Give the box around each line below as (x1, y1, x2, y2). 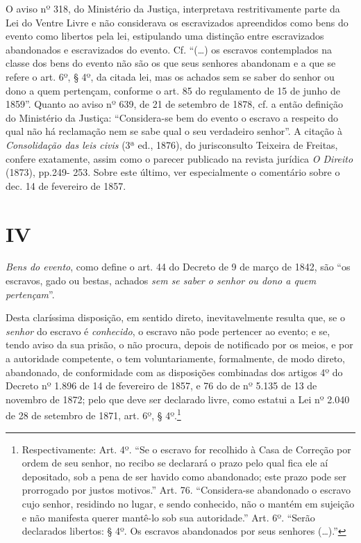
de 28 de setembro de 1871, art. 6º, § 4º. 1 (6, 406, 181, 423)
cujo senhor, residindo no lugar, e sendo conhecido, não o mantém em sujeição (22, 496, 355, 510)
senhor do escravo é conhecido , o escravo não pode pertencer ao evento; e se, (6, 323, 330, 338)
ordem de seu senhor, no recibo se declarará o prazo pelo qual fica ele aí (22, 455, 328, 470)
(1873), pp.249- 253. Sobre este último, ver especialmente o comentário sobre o (6, 165, 340, 179)
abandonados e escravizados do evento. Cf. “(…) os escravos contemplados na (6, 42, 332, 56)
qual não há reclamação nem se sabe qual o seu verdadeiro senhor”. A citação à (6, 124, 342, 138)
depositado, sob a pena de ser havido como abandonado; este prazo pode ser (22, 469, 346, 483)
